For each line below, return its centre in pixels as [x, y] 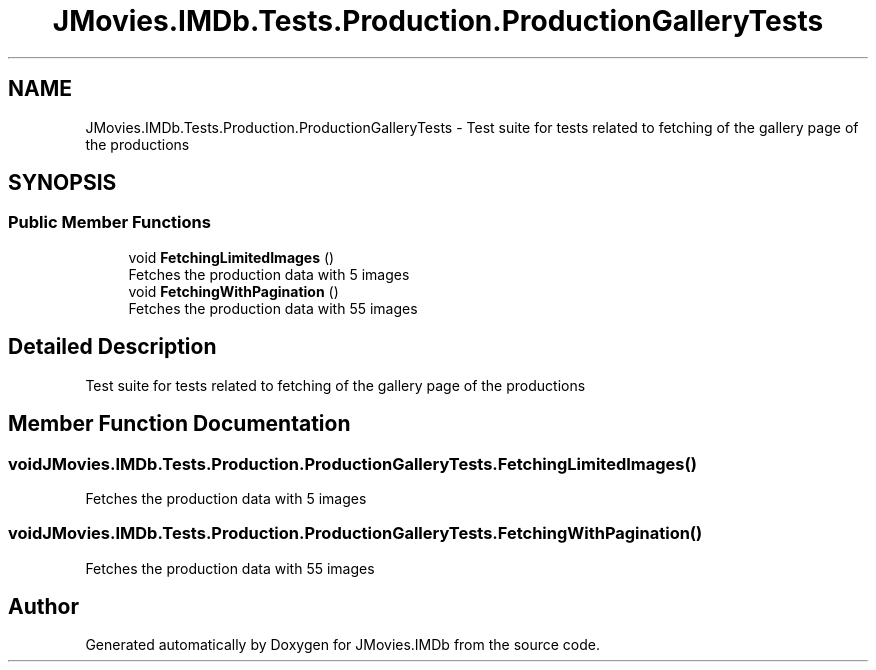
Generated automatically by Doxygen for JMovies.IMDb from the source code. [343, 645]
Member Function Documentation [179, 424]
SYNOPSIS [62, 183]
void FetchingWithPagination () [233, 291]
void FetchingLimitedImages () [231, 257]
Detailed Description [112, 347]
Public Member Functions [109, 222]
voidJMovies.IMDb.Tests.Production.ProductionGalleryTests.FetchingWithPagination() [355, 533]
